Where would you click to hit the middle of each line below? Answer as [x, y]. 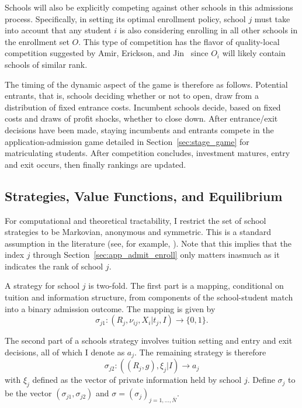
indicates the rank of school [54, 266]
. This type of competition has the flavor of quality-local [179, 41]
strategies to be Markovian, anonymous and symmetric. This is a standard [138, 232]
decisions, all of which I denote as [65, 352]
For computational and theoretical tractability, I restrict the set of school [136, 220]
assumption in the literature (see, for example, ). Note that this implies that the [148, 243]
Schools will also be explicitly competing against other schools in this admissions [149, 7]
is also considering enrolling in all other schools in [209, 30]
